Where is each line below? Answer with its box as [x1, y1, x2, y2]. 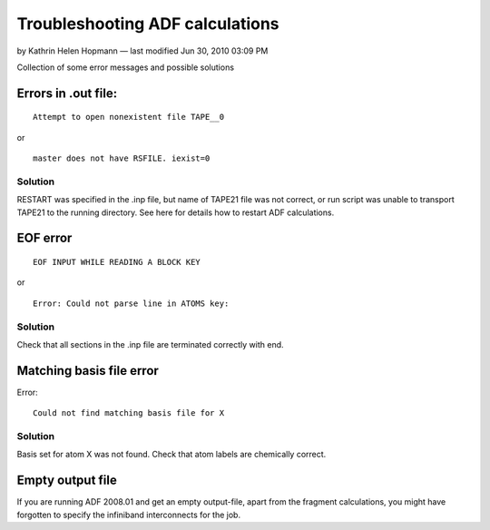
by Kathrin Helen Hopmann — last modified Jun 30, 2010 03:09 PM [16, 45, 269, 56]
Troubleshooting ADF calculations [16, 14, 280, 34]
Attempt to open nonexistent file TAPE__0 [33, 112, 225, 123]
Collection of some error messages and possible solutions [16, 62, 235, 73]
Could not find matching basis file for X [33, 408, 225, 418]
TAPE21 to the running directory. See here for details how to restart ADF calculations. [16, 207, 335, 218]
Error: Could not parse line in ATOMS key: [33, 298, 230, 309]
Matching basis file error [16, 363, 159, 378]
